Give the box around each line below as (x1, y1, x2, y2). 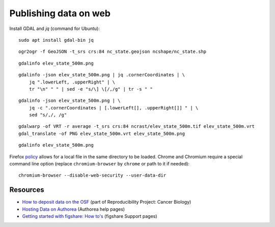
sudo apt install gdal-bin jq (18, 37, 94, 43)
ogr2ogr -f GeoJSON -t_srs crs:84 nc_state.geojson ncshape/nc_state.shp (18, 49, 207, 54)
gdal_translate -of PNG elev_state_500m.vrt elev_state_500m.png (18, 130, 185, 136)
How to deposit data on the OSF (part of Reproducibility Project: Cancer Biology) (22, 199, 191, 205)
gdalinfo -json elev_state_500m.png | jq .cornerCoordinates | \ (18, 72, 185, 78)
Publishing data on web (9, 8, 111, 19)
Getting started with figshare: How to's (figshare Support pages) (22, 213, 157, 219)
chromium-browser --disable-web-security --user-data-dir (18, 173, 167, 178)
